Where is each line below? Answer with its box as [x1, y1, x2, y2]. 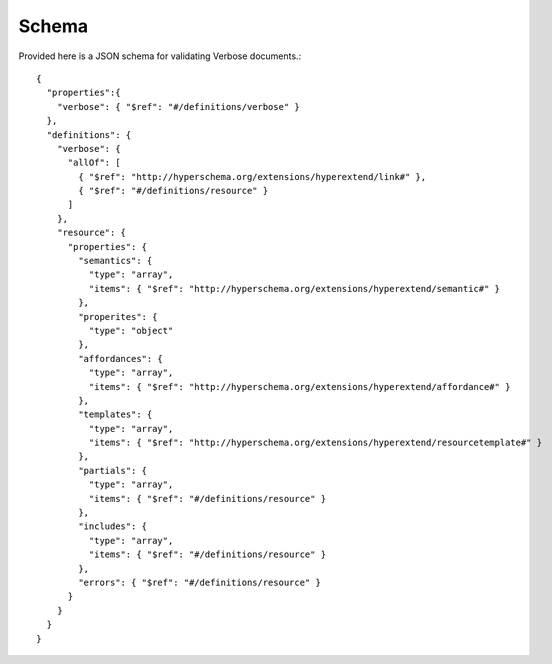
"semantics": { [78, 255, 153, 267]
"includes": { [78, 521, 148, 532]
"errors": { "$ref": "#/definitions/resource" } [78, 577, 322, 588]
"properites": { [78, 311, 158, 322]
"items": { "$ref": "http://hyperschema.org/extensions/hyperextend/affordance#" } [88, 381, 511, 392]
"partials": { [78, 465, 148, 476]
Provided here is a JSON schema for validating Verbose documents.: [18, 50, 302, 62]
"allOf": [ [67, 157, 121, 169]
